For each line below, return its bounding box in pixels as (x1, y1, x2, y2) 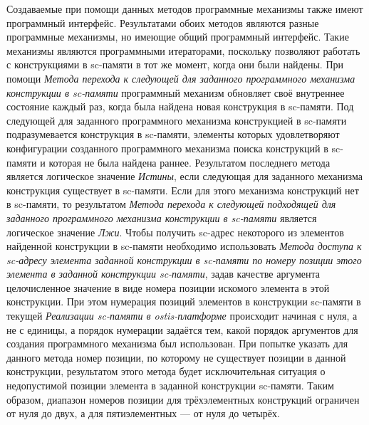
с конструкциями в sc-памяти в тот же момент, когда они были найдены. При (6, 57, 343, 72)
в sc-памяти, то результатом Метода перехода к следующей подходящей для (6, 196, 336, 211)
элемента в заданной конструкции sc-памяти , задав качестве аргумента (6, 266, 321, 281)
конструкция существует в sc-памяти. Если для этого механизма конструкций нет (6, 182, 359, 197)
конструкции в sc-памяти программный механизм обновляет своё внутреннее (6, 85, 345, 100)
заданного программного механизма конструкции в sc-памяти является (6, 210, 317, 225)
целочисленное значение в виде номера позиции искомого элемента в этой (6, 280, 330, 295)
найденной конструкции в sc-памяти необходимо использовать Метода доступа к (6, 238, 362, 253)
